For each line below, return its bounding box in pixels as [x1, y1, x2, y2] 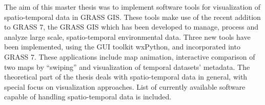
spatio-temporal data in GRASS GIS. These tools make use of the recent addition [4, 11, 261, 22]
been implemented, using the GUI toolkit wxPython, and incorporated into [4, 41, 240, 52]
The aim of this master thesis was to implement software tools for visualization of [4, 2, 261, 12]
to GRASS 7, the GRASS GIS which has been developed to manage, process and [4, 21, 259, 32]
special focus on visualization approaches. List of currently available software [4, 81, 246, 92]
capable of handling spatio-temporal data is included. [4, 91, 172, 102]
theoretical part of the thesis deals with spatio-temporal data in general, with [4, 71, 248, 82]
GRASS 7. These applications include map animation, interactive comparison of [4, 51, 255, 62]
